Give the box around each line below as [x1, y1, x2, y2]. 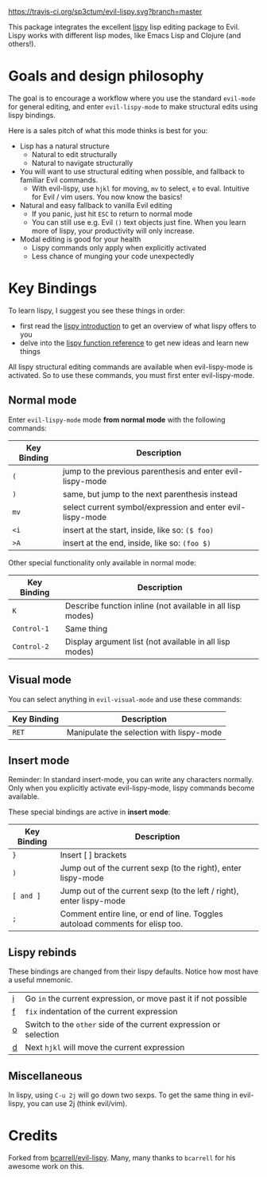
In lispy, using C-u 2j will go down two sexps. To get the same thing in [8, 1090, 238, 1100]
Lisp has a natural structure [19, 141, 110, 151]
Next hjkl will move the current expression [25, 1042, 185, 1053]
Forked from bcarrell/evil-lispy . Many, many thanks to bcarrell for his [8, 1152, 236, 1163]
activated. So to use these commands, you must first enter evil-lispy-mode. [8, 370, 255, 380]
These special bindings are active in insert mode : [8, 807, 171, 817]
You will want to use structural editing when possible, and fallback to [19, 167, 245, 176]
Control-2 [12, 642, 49, 651]
